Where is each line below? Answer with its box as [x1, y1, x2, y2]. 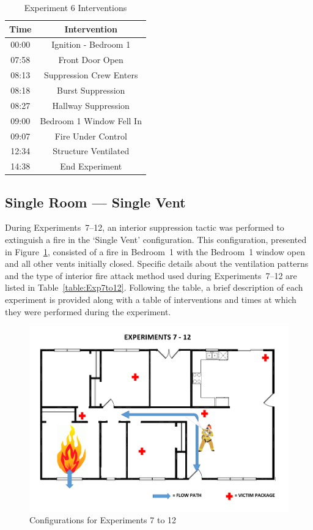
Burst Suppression [57, 83, 125, 96]
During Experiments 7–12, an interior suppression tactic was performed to [5, 221, 284, 234]
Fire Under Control [54, 129, 127, 142]
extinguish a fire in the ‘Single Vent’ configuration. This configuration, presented [5, 233, 307, 246]
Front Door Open [58, 53, 123, 66]
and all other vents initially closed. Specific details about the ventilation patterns [5, 257, 309, 270]
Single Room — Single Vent [5, 192, 186, 211]
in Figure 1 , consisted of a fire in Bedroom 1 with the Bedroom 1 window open [5, 245, 305, 258]
